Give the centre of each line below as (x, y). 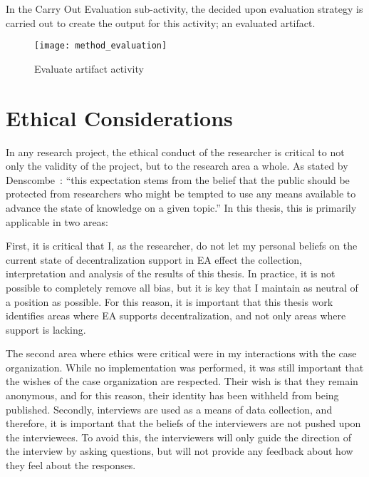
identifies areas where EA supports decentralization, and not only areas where (176, 316)
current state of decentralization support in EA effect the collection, (154, 259)
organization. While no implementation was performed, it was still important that (185, 367)
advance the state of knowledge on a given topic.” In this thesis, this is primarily (181, 207)
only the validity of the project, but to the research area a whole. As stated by (177, 166)
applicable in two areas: (57, 221)
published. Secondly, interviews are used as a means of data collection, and (169, 409)
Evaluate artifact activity (89, 68)
